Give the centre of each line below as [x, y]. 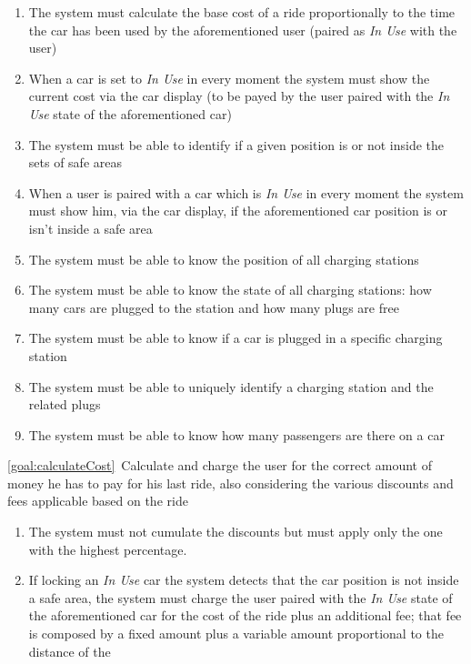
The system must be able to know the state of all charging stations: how [230, 290]
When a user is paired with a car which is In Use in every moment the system [246, 192]
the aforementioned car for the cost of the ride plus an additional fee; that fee [245, 615]
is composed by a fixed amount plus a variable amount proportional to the [236, 634]
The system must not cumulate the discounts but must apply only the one [235, 532]
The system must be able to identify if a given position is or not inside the [236, 144]
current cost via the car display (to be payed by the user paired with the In [239, 96]
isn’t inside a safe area [90, 228]
